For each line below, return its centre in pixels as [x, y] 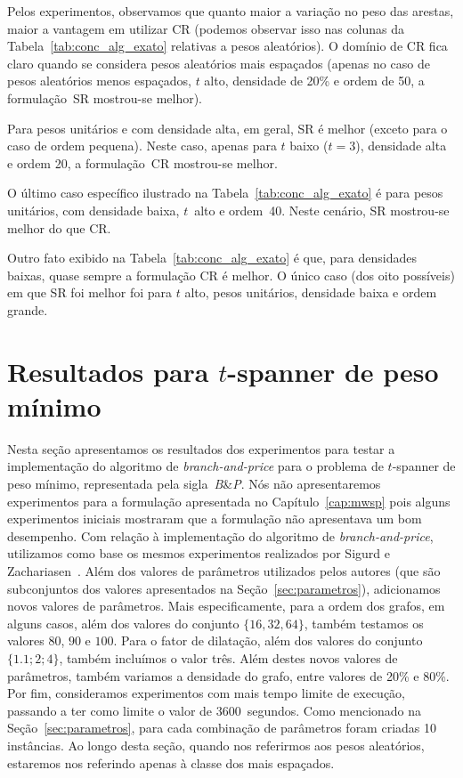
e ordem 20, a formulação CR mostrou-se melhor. [142, 162]
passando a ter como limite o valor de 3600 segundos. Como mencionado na [215, 710]
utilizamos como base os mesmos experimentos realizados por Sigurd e [199, 553]
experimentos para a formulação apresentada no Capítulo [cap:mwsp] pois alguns [229, 501]
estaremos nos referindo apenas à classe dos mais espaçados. [171, 762]
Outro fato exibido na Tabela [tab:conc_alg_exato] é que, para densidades [212, 258]
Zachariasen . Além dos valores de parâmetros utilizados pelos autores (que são [224, 570]
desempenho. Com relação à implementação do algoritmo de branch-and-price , [220, 535]
